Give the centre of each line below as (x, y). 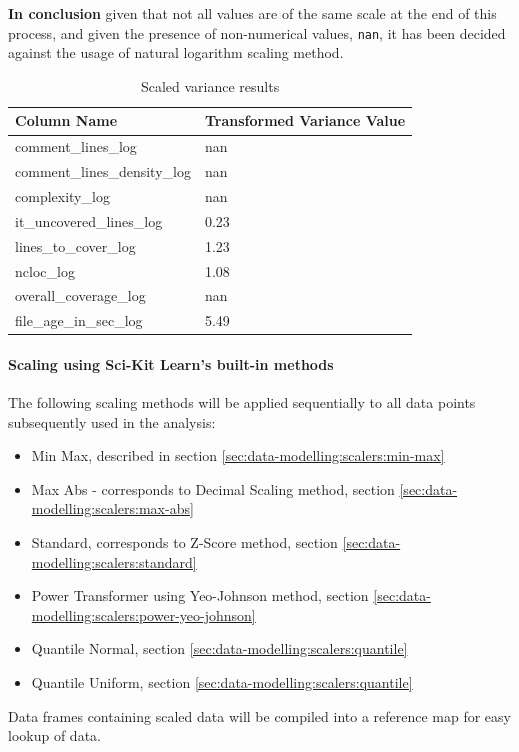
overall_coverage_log (80, 295)
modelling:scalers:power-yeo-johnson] (143, 614)
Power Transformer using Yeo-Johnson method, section (200, 595)
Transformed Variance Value (305, 120)
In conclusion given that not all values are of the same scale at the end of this (252, 13)
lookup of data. (54, 735)
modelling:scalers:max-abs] (112, 508)
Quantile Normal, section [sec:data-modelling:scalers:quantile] (219, 648)
